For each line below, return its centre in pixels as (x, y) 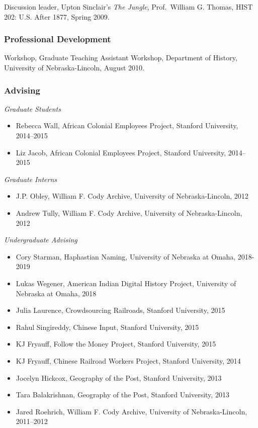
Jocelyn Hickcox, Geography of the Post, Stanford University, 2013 (119, 377)
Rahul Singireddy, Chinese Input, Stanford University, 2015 (107, 327)
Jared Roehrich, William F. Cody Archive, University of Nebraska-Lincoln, (132, 411)
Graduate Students (32, 108)
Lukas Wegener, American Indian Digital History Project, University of (126, 283)
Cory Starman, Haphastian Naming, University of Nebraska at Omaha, (126, 256)
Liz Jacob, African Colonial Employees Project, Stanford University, (121, 152)
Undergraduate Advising (41, 240)
